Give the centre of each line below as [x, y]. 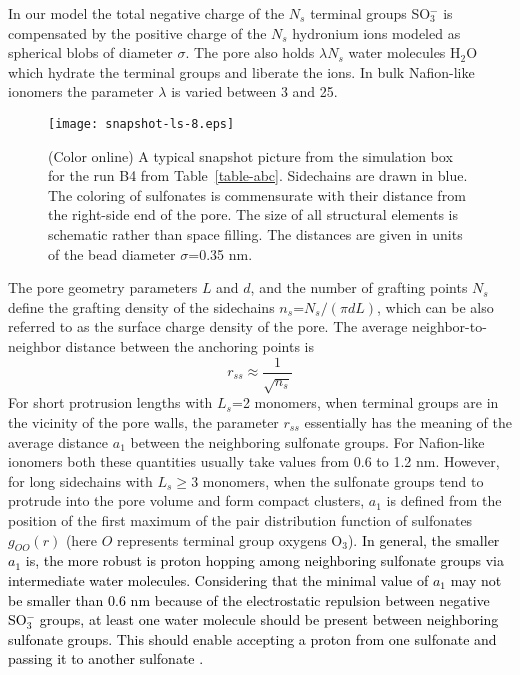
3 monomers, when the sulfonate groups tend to [337, 480]
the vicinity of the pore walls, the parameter [143, 421]
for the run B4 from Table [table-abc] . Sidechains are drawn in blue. [258, 175]
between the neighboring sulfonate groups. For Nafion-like [307, 441]
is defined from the [444, 500]
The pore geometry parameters [103, 287]
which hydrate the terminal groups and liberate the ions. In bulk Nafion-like [241, 71]
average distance [58, 441]
